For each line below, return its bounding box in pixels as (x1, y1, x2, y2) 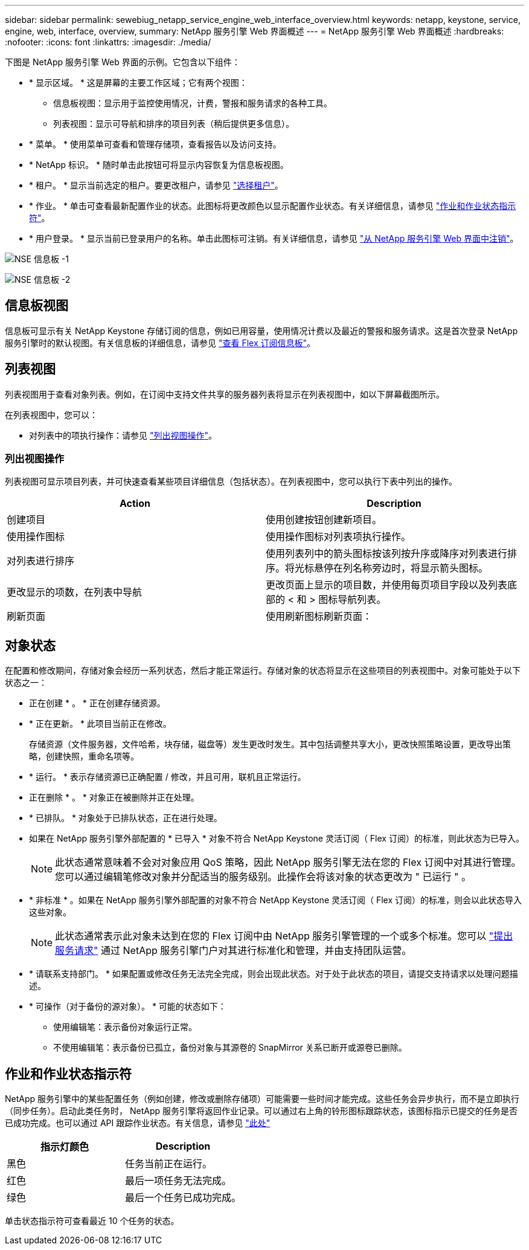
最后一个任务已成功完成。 (125, 1191, 242, 1204)
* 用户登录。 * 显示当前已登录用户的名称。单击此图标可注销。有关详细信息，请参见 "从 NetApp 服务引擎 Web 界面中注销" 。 (29, 233, 519, 243)
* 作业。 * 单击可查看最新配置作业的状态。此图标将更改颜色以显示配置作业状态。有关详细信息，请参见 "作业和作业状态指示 (29, 201, 516, 211)
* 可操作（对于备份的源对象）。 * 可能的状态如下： (29, 1001, 226, 1012)
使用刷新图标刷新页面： (266, 610, 373, 623)
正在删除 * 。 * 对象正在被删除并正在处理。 (29, 792, 199, 803)
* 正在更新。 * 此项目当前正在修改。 (29, 718, 172, 729)
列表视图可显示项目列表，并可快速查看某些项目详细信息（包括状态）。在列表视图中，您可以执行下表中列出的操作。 (5, 476, 457, 487)
